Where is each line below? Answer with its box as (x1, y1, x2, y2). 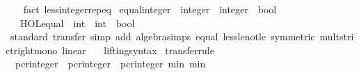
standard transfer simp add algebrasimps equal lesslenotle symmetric (10, 29, 315, 44)
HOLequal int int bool (19, 15, 135, 30)
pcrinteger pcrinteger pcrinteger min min (15, 56, 206, 71)
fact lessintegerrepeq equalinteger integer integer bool (23, 2, 277, 16)
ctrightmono (6, 42, 58, 57)
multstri (319, 29, 354, 44)
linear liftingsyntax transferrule (62, 42, 214, 57)
